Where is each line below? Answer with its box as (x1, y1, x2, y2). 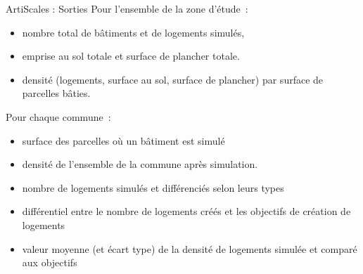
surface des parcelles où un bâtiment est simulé (22, 133, 225, 148)
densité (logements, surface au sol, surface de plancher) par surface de (22, 72, 324, 86)
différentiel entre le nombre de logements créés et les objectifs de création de (22, 204, 351, 218)
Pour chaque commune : (6, 109, 111, 124)
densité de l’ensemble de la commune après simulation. (22, 157, 258, 171)
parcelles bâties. (22, 86, 91, 100)
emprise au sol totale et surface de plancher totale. (22, 48, 240, 63)
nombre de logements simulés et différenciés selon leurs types (22, 180, 284, 195)
